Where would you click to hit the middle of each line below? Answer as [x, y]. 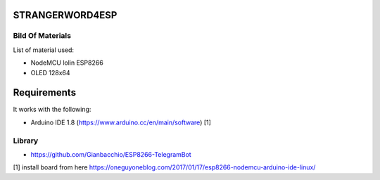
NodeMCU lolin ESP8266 [67, 63]
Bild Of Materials [42, 36]
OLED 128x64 [50, 72]
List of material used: [43, 50]
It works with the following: [52, 110]
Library [26, 141]
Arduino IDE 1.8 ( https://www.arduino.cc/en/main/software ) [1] [121, 122]
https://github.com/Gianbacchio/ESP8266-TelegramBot [111, 154]
